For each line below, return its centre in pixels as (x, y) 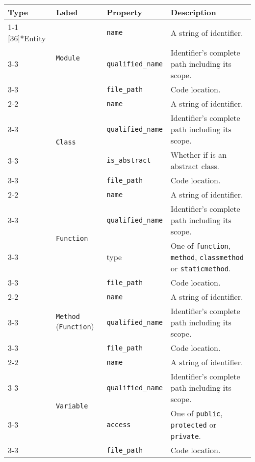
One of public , (197, 413)
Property (124, 12)
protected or (194, 424)
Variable (72, 406)
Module (68, 58)
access (119, 424)
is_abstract (129, 160)
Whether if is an (199, 155)
